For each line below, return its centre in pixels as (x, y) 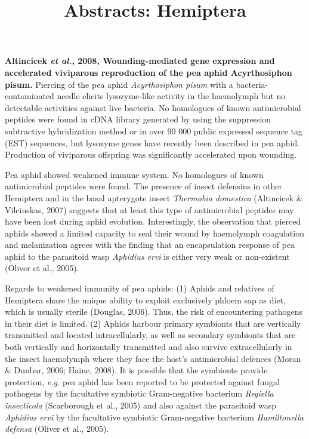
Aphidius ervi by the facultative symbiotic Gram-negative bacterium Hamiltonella (154, 417)
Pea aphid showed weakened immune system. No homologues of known (134, 174)
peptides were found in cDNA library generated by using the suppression (138, 119)
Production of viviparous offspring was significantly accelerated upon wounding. (151, 154)
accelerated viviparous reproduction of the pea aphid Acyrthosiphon (149, 72)
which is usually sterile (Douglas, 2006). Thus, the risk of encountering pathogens (154, 311)
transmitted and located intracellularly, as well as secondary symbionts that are (150, 335)
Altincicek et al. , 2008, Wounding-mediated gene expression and (140, 61)
